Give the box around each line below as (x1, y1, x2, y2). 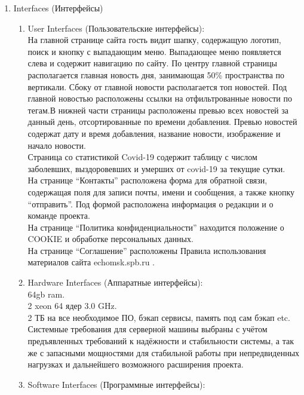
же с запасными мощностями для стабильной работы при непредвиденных (27, 346, 300, 359)
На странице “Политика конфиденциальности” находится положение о (27, 221, 284, 233)
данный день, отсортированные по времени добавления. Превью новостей (27, 115, 297, 128)
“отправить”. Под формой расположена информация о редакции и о (27, 197, 274, 210)
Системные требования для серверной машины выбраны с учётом (27, 323, 268, 335)
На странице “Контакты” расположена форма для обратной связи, (27, 174, 268, 186)
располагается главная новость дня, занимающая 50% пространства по (27, 68, 285, 81)
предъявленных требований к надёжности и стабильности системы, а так (27, 335, 294, 347)
